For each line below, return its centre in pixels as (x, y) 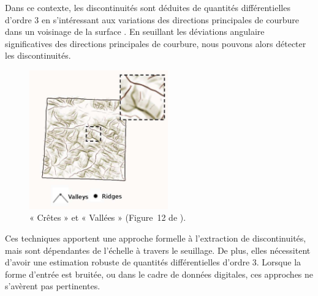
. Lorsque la (279, 262)
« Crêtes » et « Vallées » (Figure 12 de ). (108, 217)
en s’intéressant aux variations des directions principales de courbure (170, 19)
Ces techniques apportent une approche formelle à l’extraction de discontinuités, (156, 238)
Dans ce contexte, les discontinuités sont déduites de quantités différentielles (148, 7)
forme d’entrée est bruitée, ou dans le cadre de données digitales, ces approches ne (159, 274)
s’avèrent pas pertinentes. (53, 286)
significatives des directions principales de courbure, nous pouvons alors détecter (156, 43)
